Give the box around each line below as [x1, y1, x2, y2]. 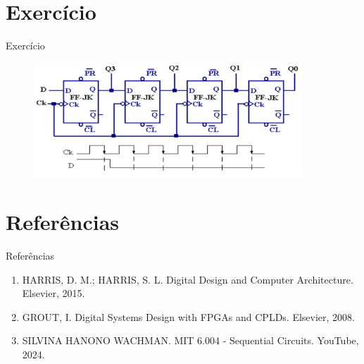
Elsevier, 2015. [22, 286, 85, 301]
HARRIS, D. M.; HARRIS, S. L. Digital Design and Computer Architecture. [22, 272, 353, 286]
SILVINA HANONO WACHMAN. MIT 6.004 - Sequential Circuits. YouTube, [22, 333, 359, 348]
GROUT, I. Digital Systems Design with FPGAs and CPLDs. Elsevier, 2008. [22, 309, 356, 324]
